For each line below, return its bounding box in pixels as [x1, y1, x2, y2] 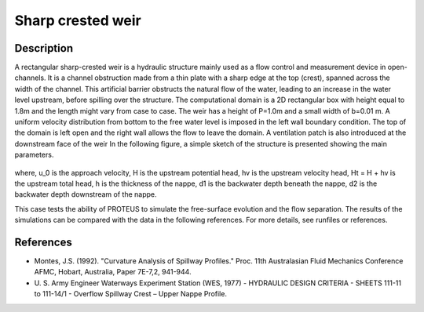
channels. [14, 73, 46, 82]
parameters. [14, 150, 54, 160]
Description [14, 42, 74, 55]
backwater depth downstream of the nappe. [14, 190, 157, 199]
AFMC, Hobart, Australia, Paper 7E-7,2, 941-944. [34, 267, 192, 277]
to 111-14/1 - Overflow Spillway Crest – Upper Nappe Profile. [34, 289, 228, 299]
